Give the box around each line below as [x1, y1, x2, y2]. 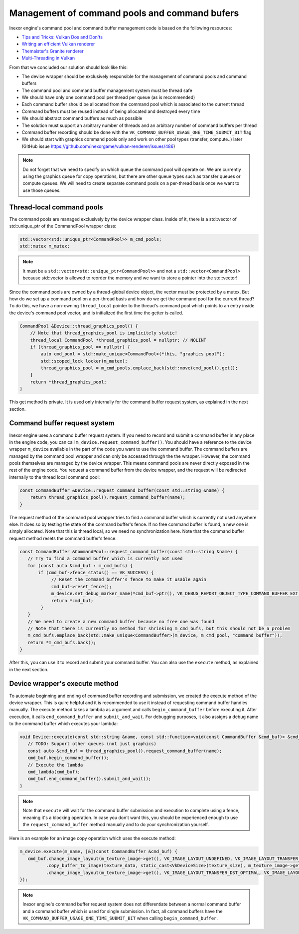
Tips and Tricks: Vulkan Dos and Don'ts [21, 34, 103, 40]
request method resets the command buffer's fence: [9, 535, 117, 541]
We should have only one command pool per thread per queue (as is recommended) [21, 94, 195, 100]
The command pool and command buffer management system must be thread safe [21, 87, 193, 93]
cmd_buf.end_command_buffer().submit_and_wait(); [27, 776, 151, 782]
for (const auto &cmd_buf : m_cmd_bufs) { [27, 563, 133, 568]
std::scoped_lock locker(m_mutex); [40, 358, 128, 364]
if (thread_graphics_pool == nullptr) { [30, 344, 131, 350]
